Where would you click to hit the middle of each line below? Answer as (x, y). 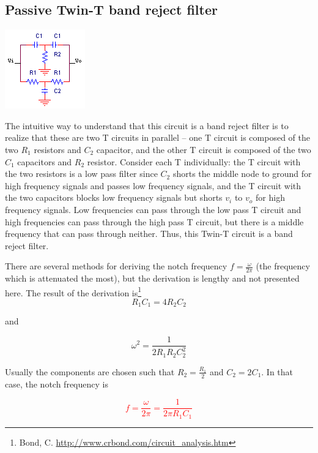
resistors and (57, 149)
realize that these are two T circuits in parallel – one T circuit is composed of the (157, 137)
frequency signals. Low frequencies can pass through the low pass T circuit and (153, 209)
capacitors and (45, 161)
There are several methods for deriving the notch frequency (116, 266)
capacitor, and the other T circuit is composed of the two (204, 149)
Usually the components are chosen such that (90, 371)
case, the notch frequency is (57, 384)
